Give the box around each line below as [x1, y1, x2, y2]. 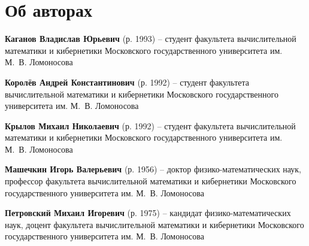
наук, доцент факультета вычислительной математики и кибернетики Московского [5, 218, 304, 230]
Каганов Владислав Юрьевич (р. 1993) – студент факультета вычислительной [5, 32, 296, 45]
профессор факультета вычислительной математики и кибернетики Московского [5, 175, 296, 187]
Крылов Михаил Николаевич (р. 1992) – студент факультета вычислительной [5, 119, 296, 132]
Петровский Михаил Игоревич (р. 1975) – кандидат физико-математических [5, 206, 291, 219]
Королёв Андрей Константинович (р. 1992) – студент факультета [5, 75, 250, 88]
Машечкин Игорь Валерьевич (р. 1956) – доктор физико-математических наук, [5, 163, 302, 175]
